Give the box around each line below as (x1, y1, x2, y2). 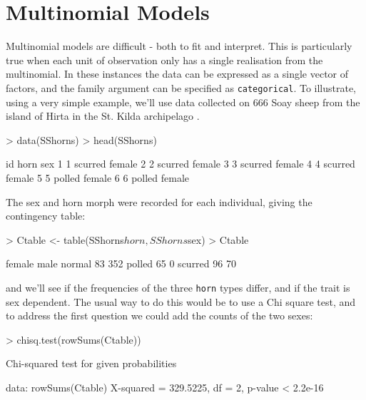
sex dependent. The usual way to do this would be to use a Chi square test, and (6, 294, 356, 309)
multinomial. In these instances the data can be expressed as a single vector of (6, 66, 349, 81)
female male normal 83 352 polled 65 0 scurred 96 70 (6, 256, 236, 271)
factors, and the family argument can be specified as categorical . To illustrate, (6, 80, 357, 95)
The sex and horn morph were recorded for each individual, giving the (6, 194, 312, 209)
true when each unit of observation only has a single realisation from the (6, 52, 323, 67)
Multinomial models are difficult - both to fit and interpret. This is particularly (6, 39, 352, 53)
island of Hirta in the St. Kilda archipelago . (6, 108, 200, 123)
